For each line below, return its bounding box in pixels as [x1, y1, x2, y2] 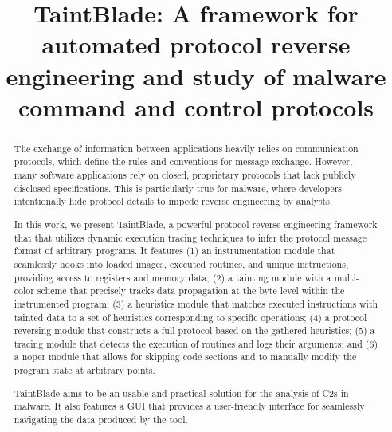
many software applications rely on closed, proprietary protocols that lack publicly [14, 168, 356, 182]
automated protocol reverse [41, 28, 351, 61]
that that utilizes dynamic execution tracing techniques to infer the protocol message [14, 230, 367, 244]
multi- [334, 270, 359, 284]
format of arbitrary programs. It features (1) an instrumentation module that [14, 244, 335, 257]
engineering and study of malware [6, 59, 386, 92]
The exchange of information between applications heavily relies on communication [14, 141, 359, 155]
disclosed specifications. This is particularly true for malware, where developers [14, 181, 343, 194]
